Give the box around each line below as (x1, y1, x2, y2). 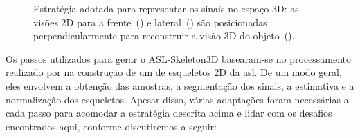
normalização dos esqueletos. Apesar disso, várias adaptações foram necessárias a (6, 92, 349, 106)
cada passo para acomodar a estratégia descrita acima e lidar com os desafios (6, 106, 332, 120)
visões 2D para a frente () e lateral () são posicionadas (33, 14, 267, 29)
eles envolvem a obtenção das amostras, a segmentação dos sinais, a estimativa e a (6, 78, 354, 92)
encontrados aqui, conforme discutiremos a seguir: (6, 119, 217, 133)
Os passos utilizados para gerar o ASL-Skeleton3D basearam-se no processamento (6, 51, 351, 66)
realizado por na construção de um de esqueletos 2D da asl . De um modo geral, (6, 65, 342, 79)
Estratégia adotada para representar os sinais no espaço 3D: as (33, 1, 299, 15)
